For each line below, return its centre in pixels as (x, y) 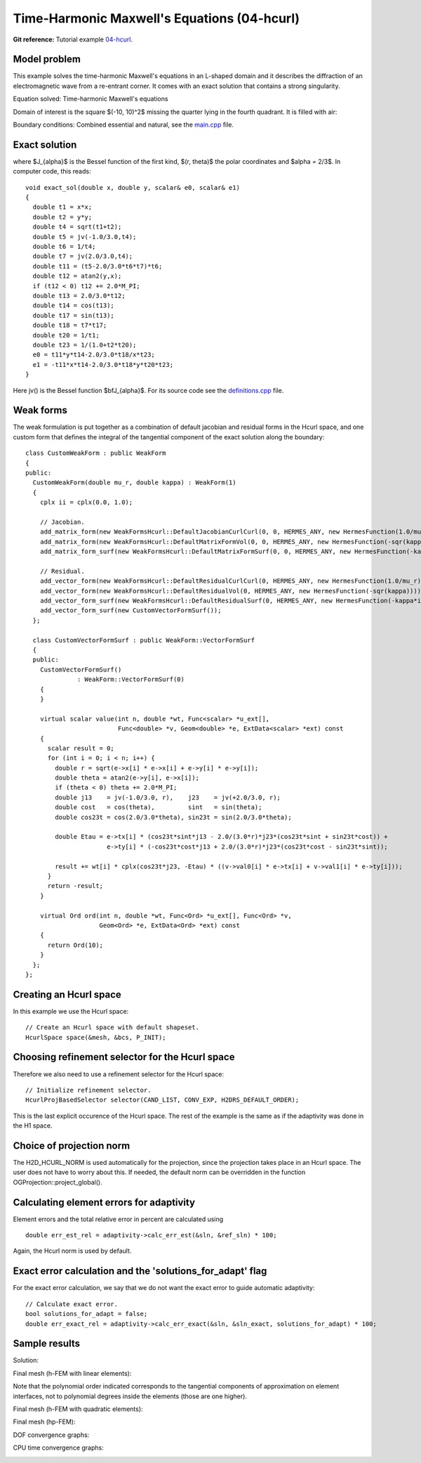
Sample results (47, 1344)
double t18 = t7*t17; (70, 326)
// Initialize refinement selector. (88, 1090)
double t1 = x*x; (62, 207)
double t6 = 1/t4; (64, 247)
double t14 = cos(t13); (74, 305)
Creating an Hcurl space (67, 994)
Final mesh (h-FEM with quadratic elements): (78, 1409)
